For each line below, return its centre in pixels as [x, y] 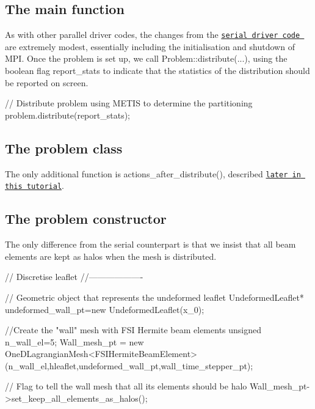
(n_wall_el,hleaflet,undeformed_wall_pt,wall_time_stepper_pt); [129, 365]
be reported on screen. [47, 82]
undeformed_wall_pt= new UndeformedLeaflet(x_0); [105, 309]
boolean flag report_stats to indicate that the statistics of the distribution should [157, 71]
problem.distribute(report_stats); [67, 115]
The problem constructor [86, 219]
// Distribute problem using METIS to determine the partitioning [129, 103]
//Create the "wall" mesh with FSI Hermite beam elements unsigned [133, 330]
